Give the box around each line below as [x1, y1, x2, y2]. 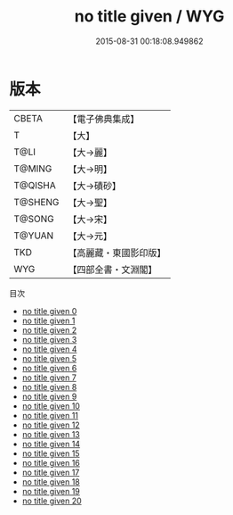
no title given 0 [21, 305, 77, 316]
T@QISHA [13, 179, 56, 191]
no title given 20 [21, 495, 82, 506]
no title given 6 [21, 362, 77, 373]
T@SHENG [13, 195, 60, 208]
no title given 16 [21, 457, 80, 468]
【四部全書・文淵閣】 [68, 263, 157, 276]
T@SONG [13, 212, 55, 225]
